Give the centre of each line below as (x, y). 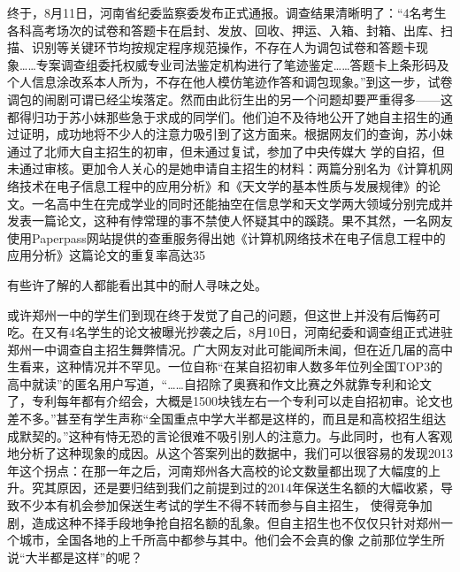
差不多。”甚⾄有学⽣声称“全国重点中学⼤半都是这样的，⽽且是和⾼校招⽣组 (221, 419)
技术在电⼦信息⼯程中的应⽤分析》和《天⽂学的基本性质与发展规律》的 (223, 185)
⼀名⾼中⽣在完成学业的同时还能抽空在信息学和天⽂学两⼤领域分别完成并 (242, 203)
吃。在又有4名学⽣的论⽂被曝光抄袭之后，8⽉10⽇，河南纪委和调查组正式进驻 (230, 332)
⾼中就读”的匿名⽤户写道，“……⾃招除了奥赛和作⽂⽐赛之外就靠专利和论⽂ (219, 383)
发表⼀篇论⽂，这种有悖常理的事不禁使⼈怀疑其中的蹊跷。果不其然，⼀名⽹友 (230, 221)
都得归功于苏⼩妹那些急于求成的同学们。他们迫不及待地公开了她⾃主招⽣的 (224, 116)
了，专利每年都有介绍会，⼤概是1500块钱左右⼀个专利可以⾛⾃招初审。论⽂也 (230, 401)
